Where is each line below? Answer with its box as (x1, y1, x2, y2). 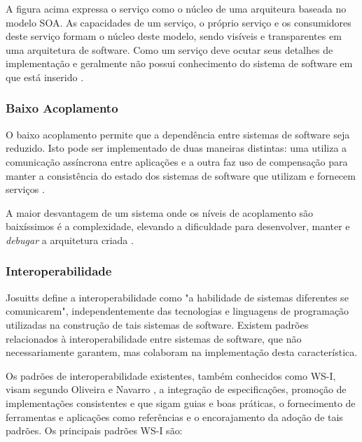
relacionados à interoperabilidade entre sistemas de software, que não (6, 331, 302, 345)
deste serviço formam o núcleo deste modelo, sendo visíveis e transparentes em (6, 29, 342, 43)
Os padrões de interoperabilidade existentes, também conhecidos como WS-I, (6, 368, 336, 383)
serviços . (6, 182, 45, 197)
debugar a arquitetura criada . (6, 232, 134, 247)
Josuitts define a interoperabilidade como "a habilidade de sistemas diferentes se (6, 290, 349, 304)
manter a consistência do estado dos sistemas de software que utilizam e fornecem (6, 168, 356, 183)
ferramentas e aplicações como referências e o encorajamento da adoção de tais (6, 409, 343, 424)
